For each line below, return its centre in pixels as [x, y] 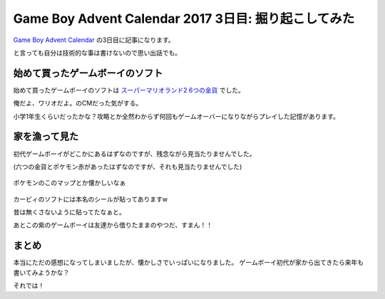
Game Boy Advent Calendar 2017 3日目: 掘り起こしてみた [184, 19]
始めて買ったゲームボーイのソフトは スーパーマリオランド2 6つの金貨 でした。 [129, 90]
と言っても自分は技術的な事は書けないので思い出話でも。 [97, 53]
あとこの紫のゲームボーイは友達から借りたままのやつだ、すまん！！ [113, 225]
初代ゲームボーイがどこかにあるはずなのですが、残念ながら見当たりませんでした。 [134, 154]
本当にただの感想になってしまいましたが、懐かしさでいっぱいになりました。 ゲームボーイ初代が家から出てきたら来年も [189, 263]
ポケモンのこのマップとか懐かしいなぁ [70, 183]
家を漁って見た [46, 136]
